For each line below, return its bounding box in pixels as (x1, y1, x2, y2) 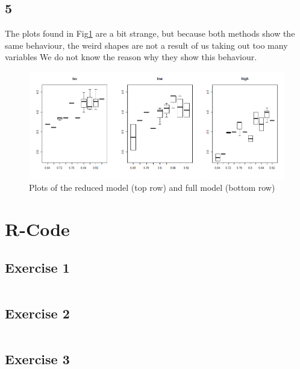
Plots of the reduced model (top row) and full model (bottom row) (29, 181, 275, 194)
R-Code (5, 217, 70, 241)
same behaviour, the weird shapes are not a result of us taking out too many (5, 39, 288, 51)
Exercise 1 (5, 258, 70, 276)
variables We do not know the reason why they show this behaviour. (5, 51, 257, 63)
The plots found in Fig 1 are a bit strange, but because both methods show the (5, 27, 295, 40)
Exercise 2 (5, 303, 70, 322)
